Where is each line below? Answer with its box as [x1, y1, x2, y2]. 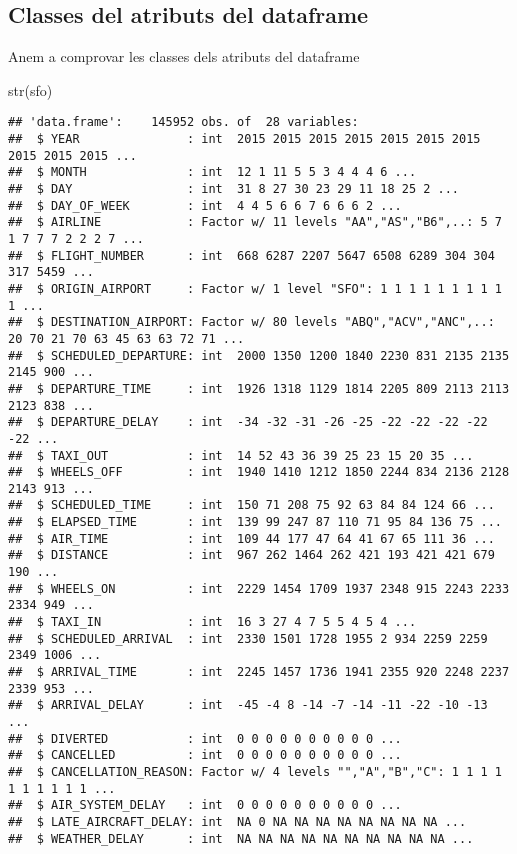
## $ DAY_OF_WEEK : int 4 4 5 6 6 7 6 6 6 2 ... [8, 198, 402, 213]
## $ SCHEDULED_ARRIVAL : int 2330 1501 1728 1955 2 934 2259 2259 [8, 631, 488, 646]
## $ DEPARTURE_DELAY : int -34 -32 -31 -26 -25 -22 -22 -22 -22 [8, 415, 488, 430]
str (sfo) [8, 79, 53, 100]
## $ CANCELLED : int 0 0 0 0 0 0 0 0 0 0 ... [8, 748, 402, 763]
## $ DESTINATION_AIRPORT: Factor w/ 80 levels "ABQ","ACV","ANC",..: [8, 315, 495, 330]
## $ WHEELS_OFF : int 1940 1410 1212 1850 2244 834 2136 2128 [8, 465, 510, 480]
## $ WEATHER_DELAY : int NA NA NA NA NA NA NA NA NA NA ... [8, 831, 474, 846]
